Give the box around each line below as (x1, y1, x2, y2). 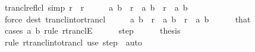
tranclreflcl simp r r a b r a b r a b (4, 1, 188, 13)
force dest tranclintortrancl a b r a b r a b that (4, 12, 251, 25)
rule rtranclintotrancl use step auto (4, 35, 142, 48)
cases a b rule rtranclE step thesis (4, 24, 181, 37)
